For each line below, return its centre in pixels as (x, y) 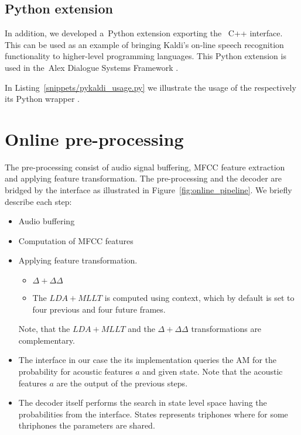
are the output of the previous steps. (122, 383)
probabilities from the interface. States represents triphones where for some (153, 414)
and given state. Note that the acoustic (213, 371)
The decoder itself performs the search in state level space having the (143, 403)
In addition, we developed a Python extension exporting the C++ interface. (144, 33)
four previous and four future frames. (99, 309)
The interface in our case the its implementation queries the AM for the (147, 360)
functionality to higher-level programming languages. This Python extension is (146, 56)
